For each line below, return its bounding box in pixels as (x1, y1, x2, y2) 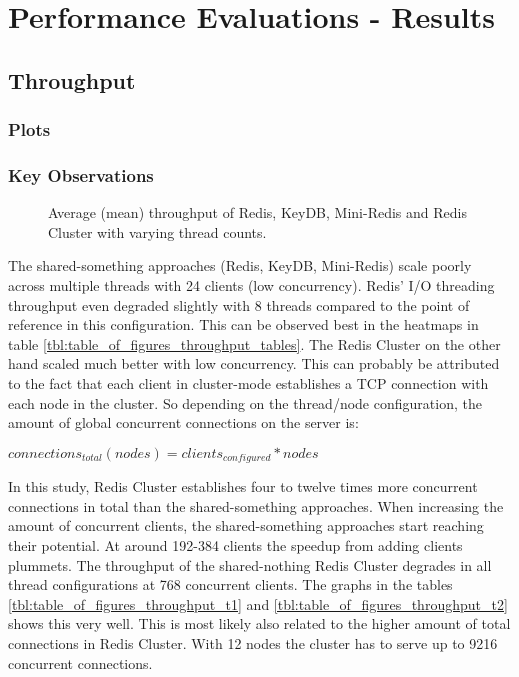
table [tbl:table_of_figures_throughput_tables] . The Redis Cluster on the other (8, 333, 501, 354)
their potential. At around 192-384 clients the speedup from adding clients (8, 534, 463, 555)
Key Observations (8, 162, 154, 187)
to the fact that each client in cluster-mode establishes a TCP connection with (8, 372, 489, 393)
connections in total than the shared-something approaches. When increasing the (8, 495, 504, 516)
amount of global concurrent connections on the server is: (8, 412, 359, 433)
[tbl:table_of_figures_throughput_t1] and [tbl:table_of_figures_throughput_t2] (8, 593, 508, 614)
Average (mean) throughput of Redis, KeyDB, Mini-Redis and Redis (48, 202, 467, 223)
